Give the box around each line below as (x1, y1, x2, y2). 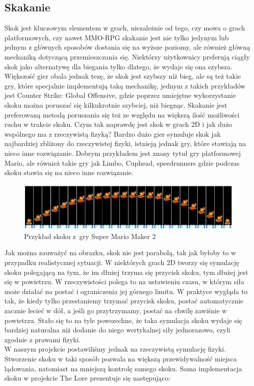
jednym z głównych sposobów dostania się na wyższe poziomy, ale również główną (4, 42, 250, 52)
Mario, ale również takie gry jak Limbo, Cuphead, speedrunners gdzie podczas (4, 157, 240, 168)
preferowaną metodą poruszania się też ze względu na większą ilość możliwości (4, 109, 240, 119)
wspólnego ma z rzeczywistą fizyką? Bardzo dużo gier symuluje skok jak (4, 128, 221, 139)
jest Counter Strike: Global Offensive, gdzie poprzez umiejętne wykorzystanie (4, 90, 236, 100)
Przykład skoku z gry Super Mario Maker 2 (24, 231, 156, 241)
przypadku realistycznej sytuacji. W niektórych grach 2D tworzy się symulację (4, 257, 239, 267)
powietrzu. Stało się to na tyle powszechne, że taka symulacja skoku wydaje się (4, 315, 242, 325)
